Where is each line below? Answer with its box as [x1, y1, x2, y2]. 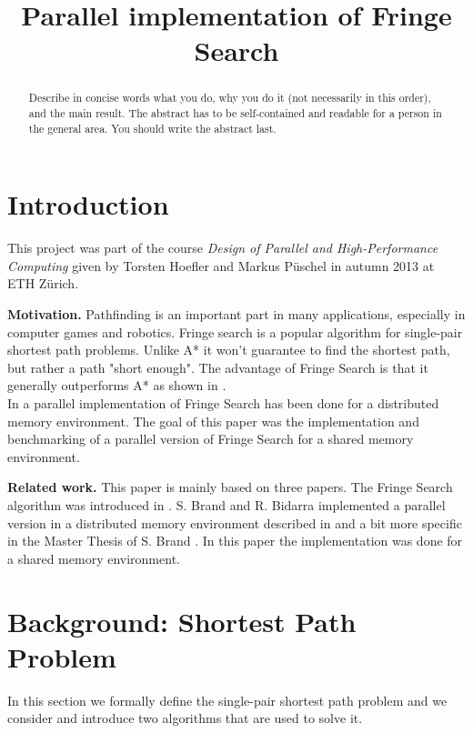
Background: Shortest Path [7, 602, 357, 639]
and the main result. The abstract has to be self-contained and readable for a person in [28, 105, 442, 121]
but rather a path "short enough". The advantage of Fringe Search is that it [7, 357, 428, 377]
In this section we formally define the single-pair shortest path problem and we [7, 690, 448, 709]
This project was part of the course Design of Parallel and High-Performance [7, 238, 438, 257]
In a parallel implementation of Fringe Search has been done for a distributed [7, 394, 439, 413]
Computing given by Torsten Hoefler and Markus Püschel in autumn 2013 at [7, 256, 435, 275]
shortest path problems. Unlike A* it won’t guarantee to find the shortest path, [7, 340, 450, 359]
